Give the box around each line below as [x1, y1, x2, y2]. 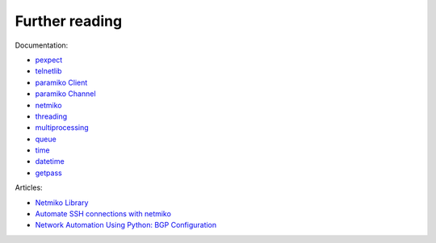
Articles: [15, 182, 44, 193]
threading [35, 111, 68, 121]
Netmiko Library [35, 198, 89, 207]
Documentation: [15, 40, 69, 50]
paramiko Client [35, 78, 88, 87]
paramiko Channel [35, 89, 96, 98]
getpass [35, 168, 62, 178]
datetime [35, 157, 65, 166]
